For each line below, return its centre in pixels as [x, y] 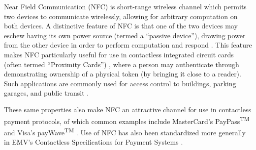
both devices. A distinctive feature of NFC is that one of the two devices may [121, 26]
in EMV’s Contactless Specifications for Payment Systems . [94, 142]
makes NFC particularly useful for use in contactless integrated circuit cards [119, 54]
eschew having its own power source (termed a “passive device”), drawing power [125, 35]
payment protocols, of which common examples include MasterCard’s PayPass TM [127, 120]
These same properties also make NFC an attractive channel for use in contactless [128, 109]
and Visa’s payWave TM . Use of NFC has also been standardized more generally [125, 131]
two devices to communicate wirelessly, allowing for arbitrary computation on [121, 16]
